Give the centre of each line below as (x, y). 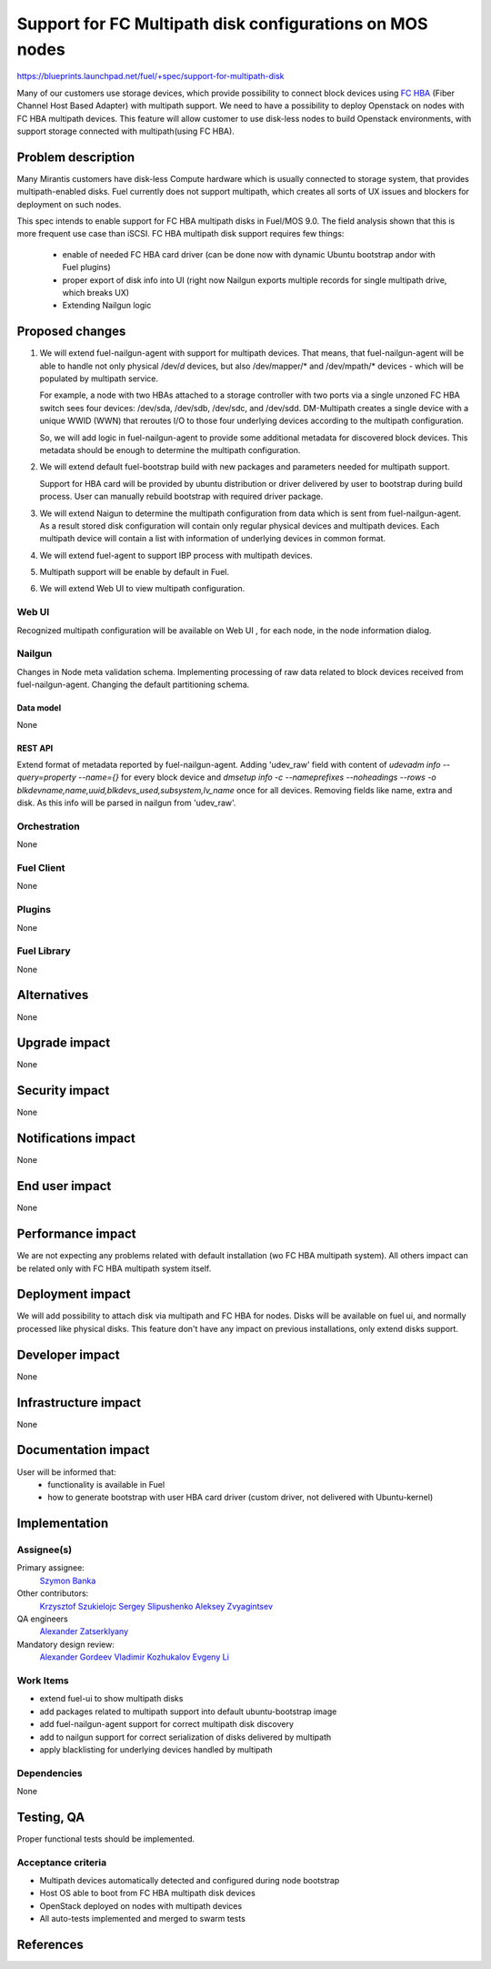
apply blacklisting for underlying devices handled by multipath (156, 1749)
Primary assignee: (51, 1568)
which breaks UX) (96, 292)
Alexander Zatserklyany (84, 1631)
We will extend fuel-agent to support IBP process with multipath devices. (176, 555)
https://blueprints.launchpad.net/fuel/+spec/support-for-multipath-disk (151, 76)
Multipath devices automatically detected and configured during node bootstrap (190, 1881)
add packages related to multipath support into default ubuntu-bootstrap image (188, 1712)
